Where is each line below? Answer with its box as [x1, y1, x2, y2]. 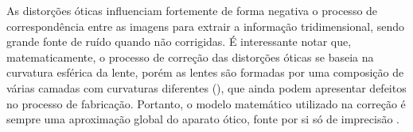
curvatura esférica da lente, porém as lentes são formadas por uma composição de [6, 64, 404, 81]
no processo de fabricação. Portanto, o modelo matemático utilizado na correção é [6, 95, 406, 111]
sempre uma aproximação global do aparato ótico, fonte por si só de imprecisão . [6, 111, 399, 127]
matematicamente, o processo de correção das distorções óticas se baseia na [6, 48, 374, 65]
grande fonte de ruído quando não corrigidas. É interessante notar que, [6, 33, 352, 50]
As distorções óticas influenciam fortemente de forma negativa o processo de [6, 2, 378, 18]
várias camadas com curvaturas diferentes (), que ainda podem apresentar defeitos [6, 79, 407, 96]
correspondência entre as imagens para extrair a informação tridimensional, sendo [6, 17, 405, 34]
